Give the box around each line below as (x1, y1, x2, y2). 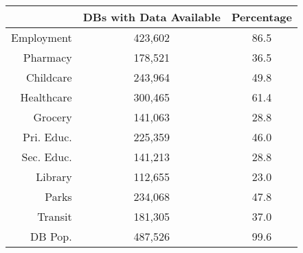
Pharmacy (23, 49, 72, 65)
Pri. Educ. (23, 129, 72, 145)
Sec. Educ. (21, 149, 72, 165)
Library (36, 169, 72, 184)
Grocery (33, 109, 72, 125)
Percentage (231, 9, 293, 25)
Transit (37, 208, 72, 224)
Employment (11, 29, 72, 45)
